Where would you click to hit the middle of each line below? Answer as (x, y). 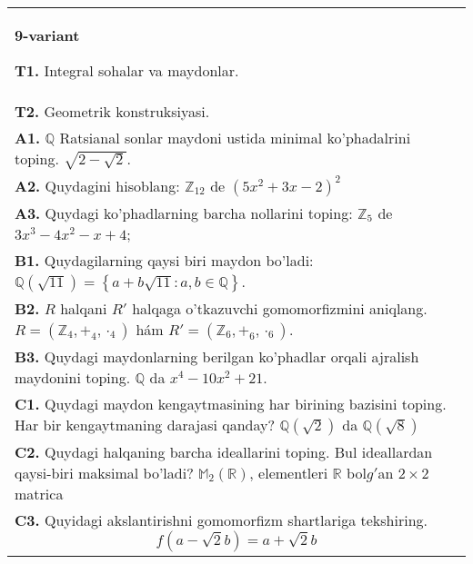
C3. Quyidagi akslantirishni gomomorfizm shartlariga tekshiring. (221, 519)
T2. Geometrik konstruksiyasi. (112, 111)
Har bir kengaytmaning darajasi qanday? (145, 424)
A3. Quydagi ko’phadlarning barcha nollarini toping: (184, 213)
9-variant (47, 35)
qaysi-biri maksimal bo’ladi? (104, 472)
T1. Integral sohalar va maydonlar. (127, 70)
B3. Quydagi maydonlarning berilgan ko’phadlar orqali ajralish (217, 356)
